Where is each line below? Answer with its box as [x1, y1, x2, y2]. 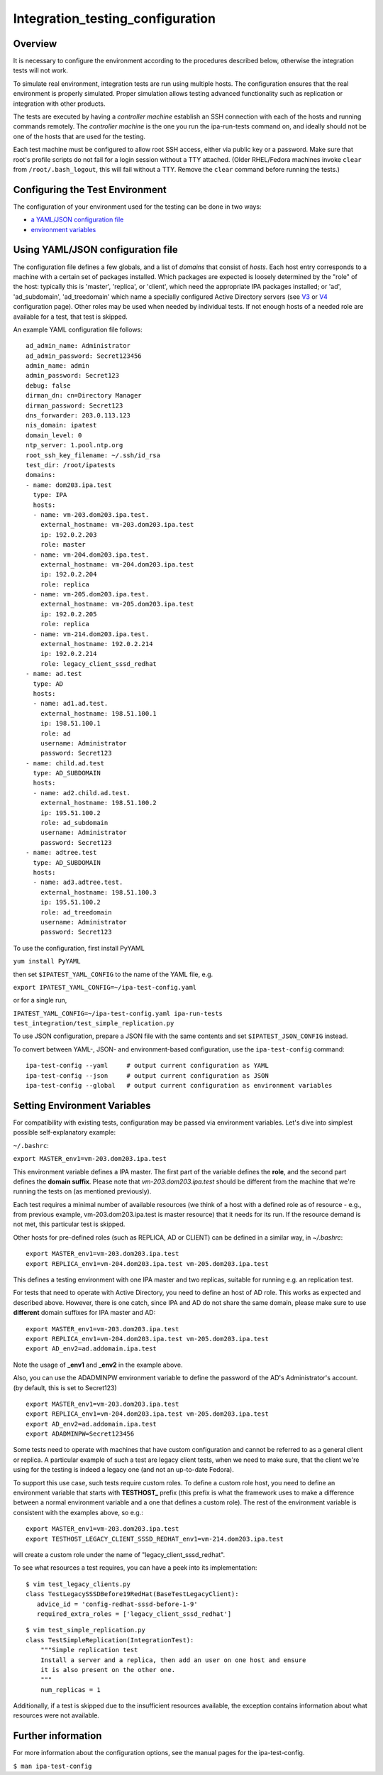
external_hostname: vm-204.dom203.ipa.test [40, 560, 194, 568]
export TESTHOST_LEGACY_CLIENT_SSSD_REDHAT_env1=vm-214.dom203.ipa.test [26, 1534, 284, 1543]
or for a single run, [13, 996, 67, 1005]
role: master [40, 540, 86, 549]
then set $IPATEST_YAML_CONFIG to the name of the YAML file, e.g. [13, 970, 213, 978]
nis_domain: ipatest [26, 421, 97, 430]
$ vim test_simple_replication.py [26, 1626, 145, 1634]
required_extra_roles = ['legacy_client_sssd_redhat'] [36, 1610, 232, 1618]
